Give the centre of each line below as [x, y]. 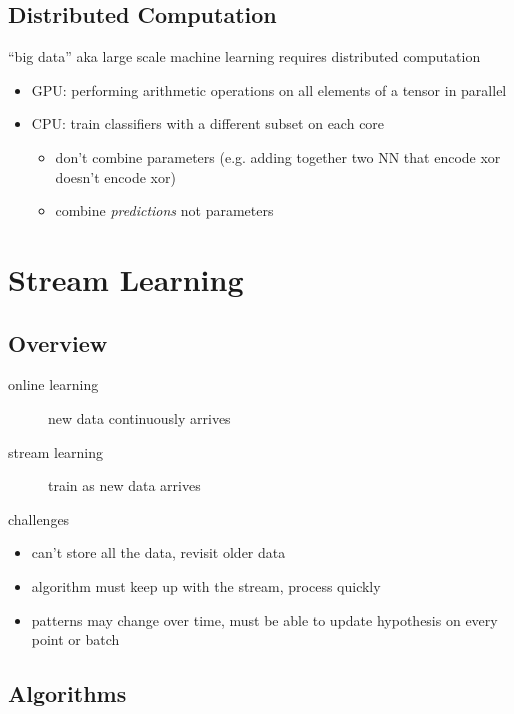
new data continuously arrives [139, 417]
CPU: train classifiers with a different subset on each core [208, 123]
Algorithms [67, 693]
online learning [53, 384]
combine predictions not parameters [164, 210]
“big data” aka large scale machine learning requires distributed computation [244, 56]
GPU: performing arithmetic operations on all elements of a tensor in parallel [269, 89]
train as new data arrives [124, 485]
